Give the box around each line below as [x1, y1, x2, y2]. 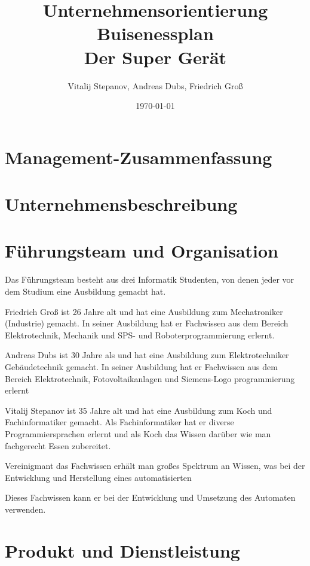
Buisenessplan [97, 21, 214, 46]
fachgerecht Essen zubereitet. [5, 439, 111, 452]
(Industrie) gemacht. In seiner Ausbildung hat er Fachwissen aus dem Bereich [5, 317, 288, 329]
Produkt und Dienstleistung [5, 538, 240, 562]
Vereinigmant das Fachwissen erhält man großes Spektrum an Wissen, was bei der [5, 459, 305, 472]
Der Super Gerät [84, 44, 227, 69]
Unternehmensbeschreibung [5, 192, 238, 216]
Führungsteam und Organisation [5, 238, 278, 263]
